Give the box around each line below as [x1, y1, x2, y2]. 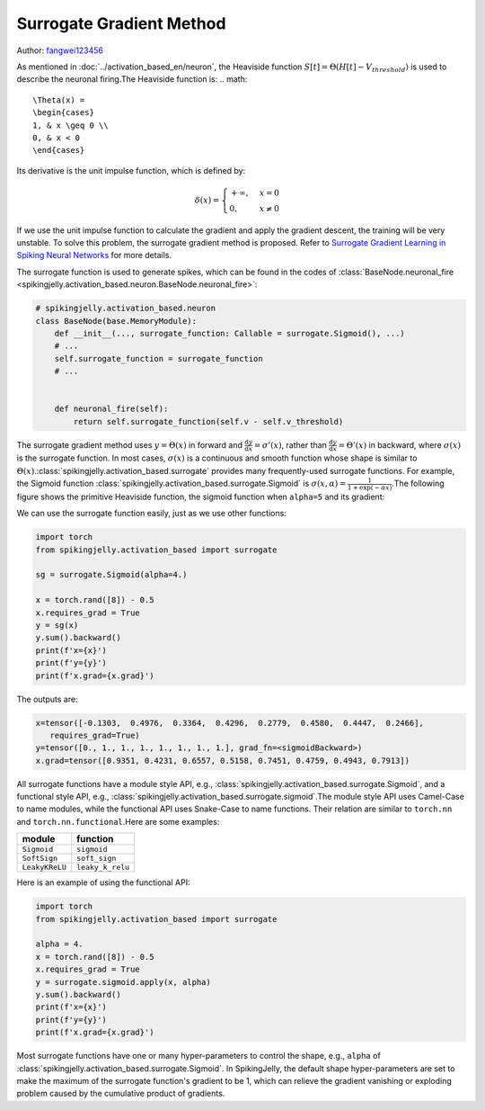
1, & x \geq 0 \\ [32, 120, 109, 130]
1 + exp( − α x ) [347, 483, 392, 492]
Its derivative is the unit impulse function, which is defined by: [16, 165, 246, 175]
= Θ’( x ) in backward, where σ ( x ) [338, 439, 462, 450]
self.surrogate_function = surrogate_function [54, 354, 264, 363]
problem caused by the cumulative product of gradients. [16, 1088, 225, 1099]
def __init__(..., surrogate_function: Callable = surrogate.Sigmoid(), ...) [54, 328, 406, 338]
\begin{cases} [32, 108, 94, 118]
